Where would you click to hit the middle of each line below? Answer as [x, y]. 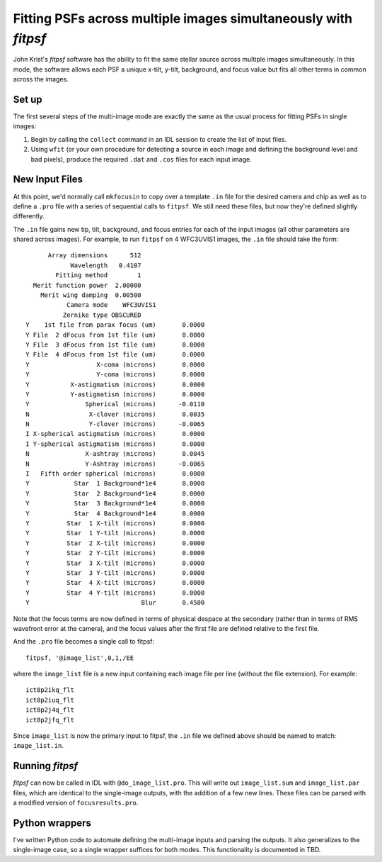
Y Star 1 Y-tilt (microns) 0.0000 [115, 533]
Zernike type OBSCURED [102, 315]
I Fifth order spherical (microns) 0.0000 [115, 474]
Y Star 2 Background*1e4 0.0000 [115, 493]
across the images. [41, 79]
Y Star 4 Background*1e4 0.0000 [115, 513]
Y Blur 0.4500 [115, 603]
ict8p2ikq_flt [50, 690]
